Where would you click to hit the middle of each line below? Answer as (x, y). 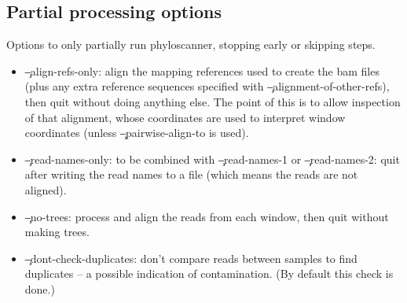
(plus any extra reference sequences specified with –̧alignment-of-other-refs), (207, 86)
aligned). (46, 189)
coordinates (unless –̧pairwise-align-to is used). (137, 133)
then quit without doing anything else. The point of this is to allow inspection (213, 101)
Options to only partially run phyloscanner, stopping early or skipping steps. (191, 44)
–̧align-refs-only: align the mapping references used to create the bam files (202, 70)
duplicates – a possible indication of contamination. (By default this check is (209, 273)
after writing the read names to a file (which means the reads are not (191, 174)
